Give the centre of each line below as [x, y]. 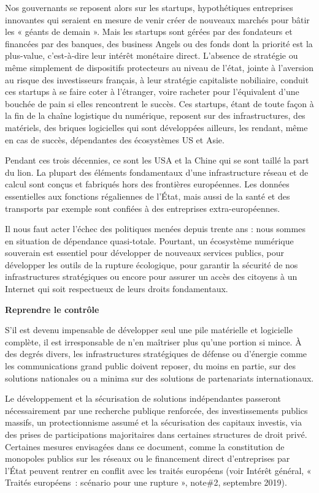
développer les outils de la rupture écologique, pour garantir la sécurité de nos [152, 264]
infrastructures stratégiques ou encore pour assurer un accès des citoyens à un [151, 277]
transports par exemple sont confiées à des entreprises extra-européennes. [143, 208]
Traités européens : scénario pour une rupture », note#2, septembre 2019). [146, 482]
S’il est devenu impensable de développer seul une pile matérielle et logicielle [149, 330]
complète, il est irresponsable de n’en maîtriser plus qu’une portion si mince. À [153, 341]
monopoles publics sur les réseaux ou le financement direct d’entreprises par [148, 458]
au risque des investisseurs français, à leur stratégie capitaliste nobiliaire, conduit [157, 79]
